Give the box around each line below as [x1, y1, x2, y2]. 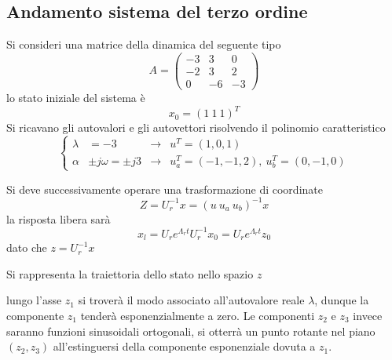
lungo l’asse [6, 292, 62, 308]
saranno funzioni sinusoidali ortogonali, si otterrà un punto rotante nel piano [6, 322, 376, 339]
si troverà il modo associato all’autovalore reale [78, 292, 305, 308]
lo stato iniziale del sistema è [6, 89, 145, 105]
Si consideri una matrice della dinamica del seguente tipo [6, 36, 281, 53]
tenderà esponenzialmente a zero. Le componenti [80, 307, 315, 323]
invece [353, 307, 383, 323]
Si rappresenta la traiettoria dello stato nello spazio [6, 265, 254, 282]
